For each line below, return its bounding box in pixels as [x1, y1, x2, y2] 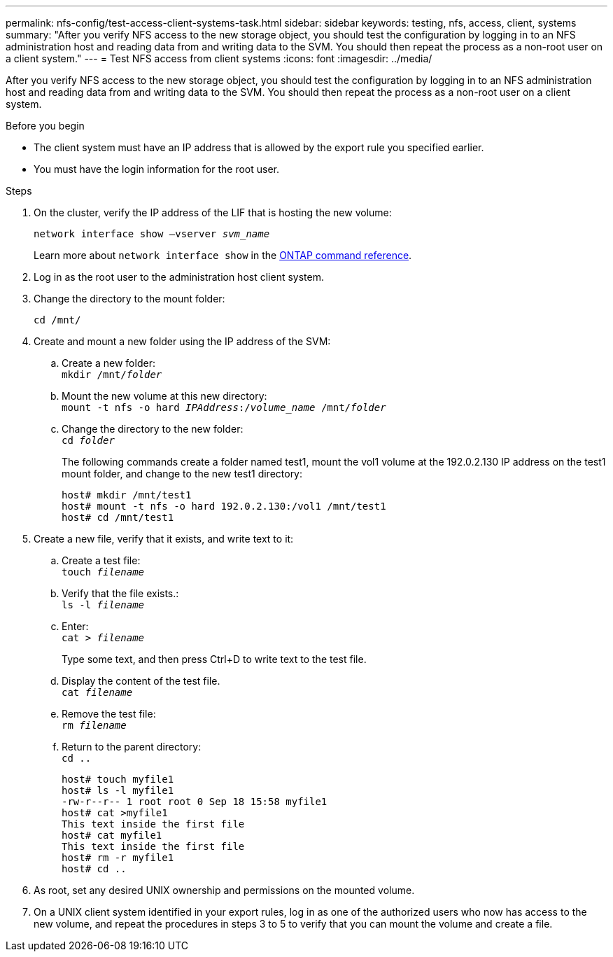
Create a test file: [62, 554, 141, 566]
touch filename [62, 566, 145, 578]
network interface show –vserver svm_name [34, 228, 270, 239]
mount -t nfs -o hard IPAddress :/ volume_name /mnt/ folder [62, 402, 386, 413]
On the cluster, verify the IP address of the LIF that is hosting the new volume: [34, 207, 392, 218]
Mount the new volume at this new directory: [62, 390, 267, 402]
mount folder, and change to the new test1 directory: [62, 468, 303, 480]
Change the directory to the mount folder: [34, 293, 225, 305]
